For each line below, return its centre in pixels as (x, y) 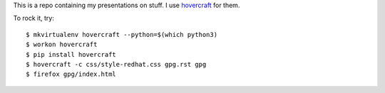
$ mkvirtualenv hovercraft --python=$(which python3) (122, 34)
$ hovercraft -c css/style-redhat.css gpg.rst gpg (116, 64)
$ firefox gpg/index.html (71, 74)
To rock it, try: (34, 18)
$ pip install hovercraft (71, 54)
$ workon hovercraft (62, 45)
